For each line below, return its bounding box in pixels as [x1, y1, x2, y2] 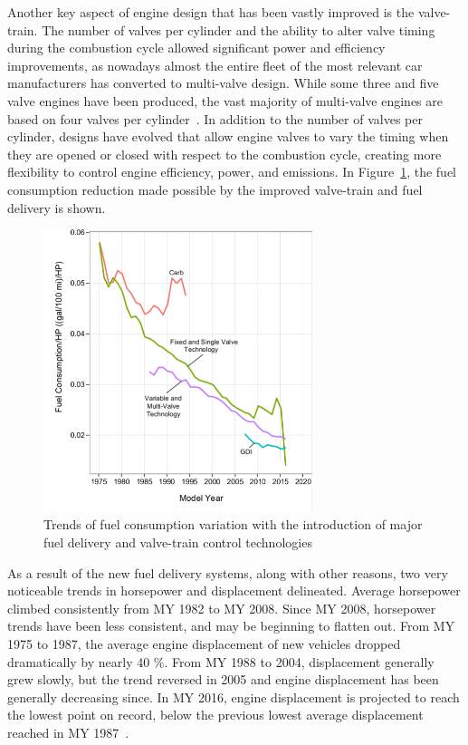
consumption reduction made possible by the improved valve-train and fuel [7, 179, 423, 198]
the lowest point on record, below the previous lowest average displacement [7, 705, 424, 724]
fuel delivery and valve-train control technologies [43, 532, 312, 551]
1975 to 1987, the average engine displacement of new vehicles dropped [7, 634, 401, 653]
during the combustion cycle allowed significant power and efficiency [7, 38, 386, 57]
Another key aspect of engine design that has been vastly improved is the [7, 3, 415, 21]
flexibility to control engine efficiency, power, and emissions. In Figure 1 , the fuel [7, 162, 456, 181]
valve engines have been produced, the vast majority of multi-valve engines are [7, 91, 443, 110]
